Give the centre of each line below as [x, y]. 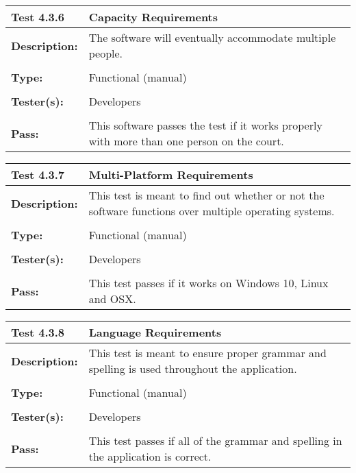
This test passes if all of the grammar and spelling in [215, 440]
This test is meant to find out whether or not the [206, 195]
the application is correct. [150, 456]
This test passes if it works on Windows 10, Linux [208, 283]
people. [106, 53]
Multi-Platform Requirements [171, 174]
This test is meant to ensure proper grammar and [207, 353]
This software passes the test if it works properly [205, 125]
